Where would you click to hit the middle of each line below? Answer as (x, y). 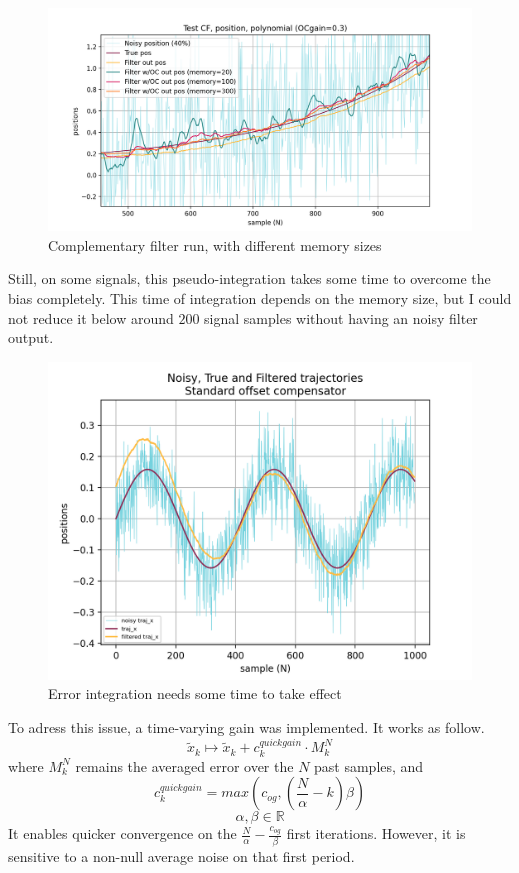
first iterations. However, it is (376, 833)
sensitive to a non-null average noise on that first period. (181, 855)
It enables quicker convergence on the (122, 833)
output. (31, 337)
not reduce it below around (91, 317)
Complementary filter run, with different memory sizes (215, 244)
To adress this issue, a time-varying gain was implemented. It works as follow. (246, 726)
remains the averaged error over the (184, 765)
